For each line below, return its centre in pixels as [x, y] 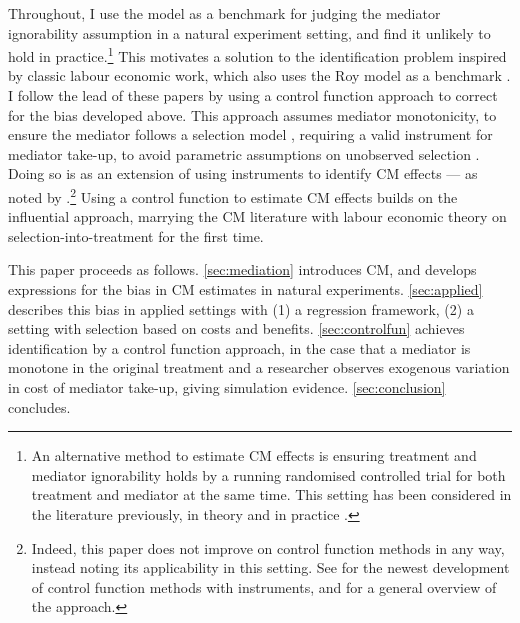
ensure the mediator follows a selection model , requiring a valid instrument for [250, 134]
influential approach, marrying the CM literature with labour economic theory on [257, 216]
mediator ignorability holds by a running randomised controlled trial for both [268, 474]
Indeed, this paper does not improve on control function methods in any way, [268, 547]
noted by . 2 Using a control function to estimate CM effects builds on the [233, 195]
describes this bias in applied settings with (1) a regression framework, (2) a [241, 308]
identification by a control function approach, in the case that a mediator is [239, 347]
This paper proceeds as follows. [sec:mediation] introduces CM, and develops [242, 269]
